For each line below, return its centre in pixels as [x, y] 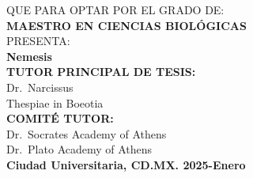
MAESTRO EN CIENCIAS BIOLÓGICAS [126, 25]
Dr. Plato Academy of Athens [79, 149]
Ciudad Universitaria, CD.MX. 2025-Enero [126, 164]
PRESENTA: [38, 41]
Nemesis [29, 56]
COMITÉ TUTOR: [60, 118]
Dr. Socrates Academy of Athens [87, 133]
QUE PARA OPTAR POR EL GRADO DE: [115, 9]
